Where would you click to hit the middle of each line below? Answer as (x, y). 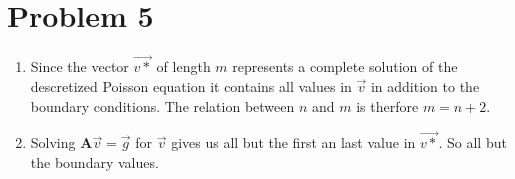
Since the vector (79, 66)
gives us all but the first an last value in (293, 142)
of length (183, 66)
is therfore (387, 105)
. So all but (472, 142)
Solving (53, 142)
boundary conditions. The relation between (162, 105)
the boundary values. (94, 161)
